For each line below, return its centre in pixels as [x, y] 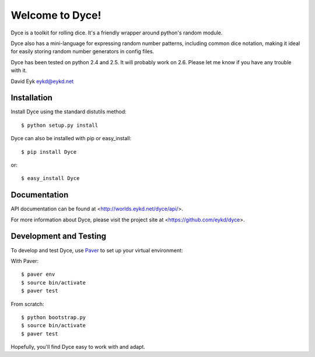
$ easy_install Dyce [50, 178]
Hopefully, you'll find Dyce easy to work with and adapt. [78, 347]
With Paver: [25, 261]
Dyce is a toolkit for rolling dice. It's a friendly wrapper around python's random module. [117, 33]
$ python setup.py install [60, 125]
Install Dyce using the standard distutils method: [69, 112]
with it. [19, 71]
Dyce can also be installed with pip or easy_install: [71, 138]
